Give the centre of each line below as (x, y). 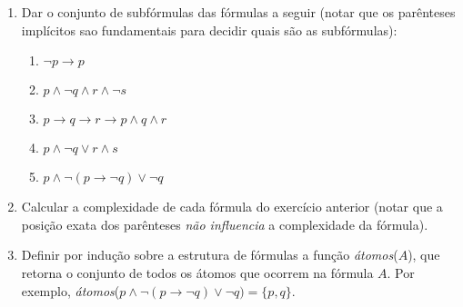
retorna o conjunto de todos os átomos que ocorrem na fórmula (197, 272)
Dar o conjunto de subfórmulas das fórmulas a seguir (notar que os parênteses (238, 12)
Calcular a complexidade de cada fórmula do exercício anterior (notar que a (232, 207)
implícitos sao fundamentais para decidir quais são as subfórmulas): (209, 30)
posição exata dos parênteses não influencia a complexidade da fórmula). (225, 224)
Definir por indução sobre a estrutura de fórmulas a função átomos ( (210, 255)
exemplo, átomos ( (70, 290)
